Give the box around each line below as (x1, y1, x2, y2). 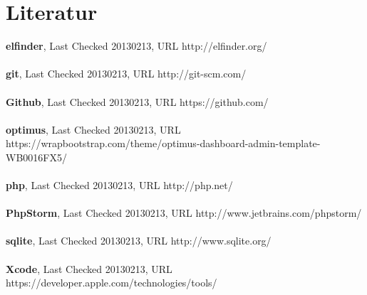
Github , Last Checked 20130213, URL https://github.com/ (6, 94, 269, 109)
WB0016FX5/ (6, 149, 67, 164)
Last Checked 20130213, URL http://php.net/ (31, 178, 233, 193)
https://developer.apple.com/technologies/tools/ (6, 275, 217, 290)
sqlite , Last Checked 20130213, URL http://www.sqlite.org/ (6, 233, 272, 248)
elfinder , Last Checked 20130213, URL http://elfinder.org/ (6, 38, 267, 53)
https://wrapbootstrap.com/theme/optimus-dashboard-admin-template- (6, 136, 321, 151)
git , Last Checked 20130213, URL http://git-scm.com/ (6, 66, 247, 81)
